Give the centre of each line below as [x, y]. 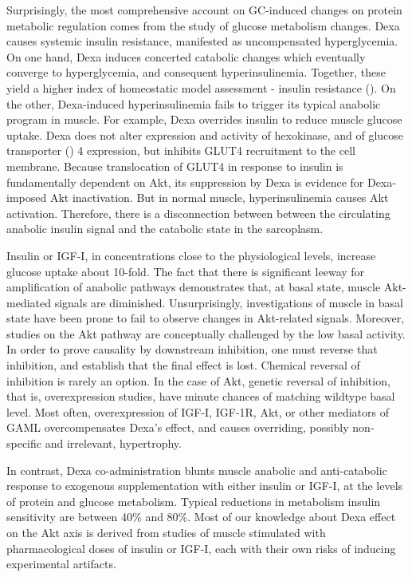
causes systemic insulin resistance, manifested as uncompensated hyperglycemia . [202, 41]
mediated [29, 302]
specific [24, 443]
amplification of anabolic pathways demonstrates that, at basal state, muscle [194, 287]
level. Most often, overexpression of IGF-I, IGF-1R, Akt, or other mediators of [198, 411]
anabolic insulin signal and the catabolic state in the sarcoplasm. [165, 229]
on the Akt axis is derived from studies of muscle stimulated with [166, 532]
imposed [27, 198]
